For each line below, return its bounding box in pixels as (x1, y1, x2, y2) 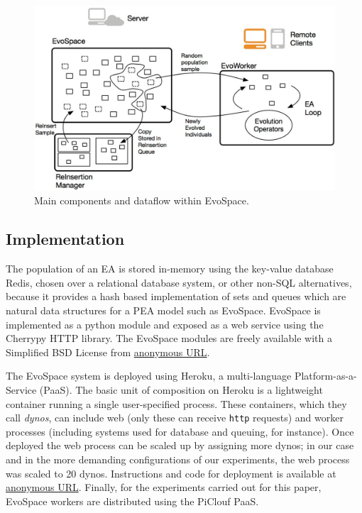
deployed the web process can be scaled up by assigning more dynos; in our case (6, 438, 354, 453)
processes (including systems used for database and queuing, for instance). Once (6, 424, 354, 438)
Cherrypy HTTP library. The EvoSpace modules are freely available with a (6, 331, 332, 346)
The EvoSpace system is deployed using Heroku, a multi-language (6, 368, 292, 383)
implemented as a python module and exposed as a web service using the (6, 316, 324, 331)
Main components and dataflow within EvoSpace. (34, 193, 249, 208)
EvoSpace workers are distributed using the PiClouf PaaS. (6, 493, 259, 508)
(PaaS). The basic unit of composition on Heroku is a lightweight (39, 382, 323, 397)
